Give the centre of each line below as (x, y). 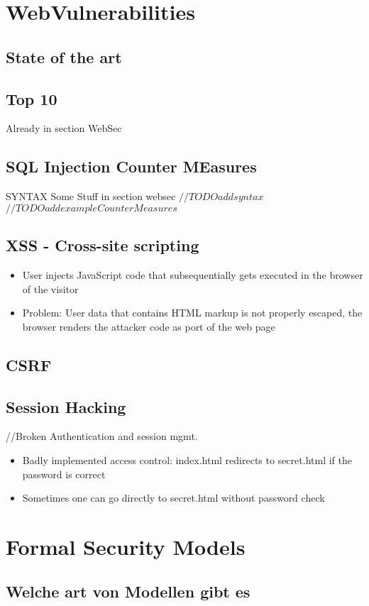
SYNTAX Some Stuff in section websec (91, 196)
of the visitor (50, 288)
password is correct (64, 474)
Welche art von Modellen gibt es (128, 591)
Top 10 (32, 98)
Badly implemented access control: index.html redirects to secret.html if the (187, 459)
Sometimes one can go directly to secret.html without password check (174, 498)
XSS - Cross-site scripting (103, 245)
